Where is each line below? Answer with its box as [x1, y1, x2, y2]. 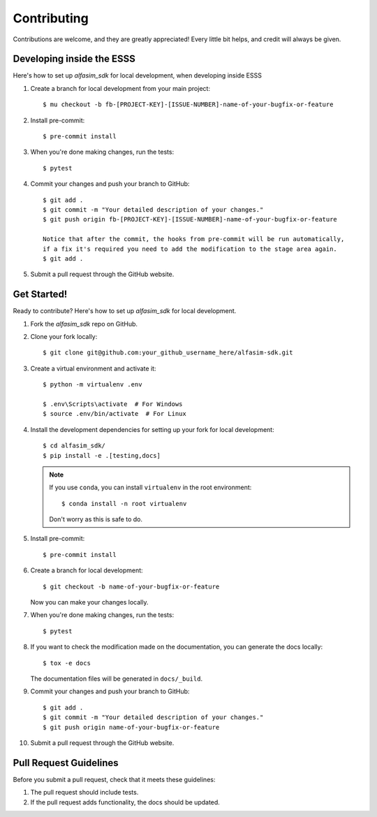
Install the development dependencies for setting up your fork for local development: [30, 425, 275, 433]
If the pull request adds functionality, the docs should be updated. [30, 797, 220, 807]
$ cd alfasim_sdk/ [43, 442, 106, 450]
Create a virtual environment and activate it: [30, 364, 156, 373]
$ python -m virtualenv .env [43, 381, 142, 389]
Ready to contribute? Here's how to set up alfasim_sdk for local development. [13, 307, 237, 315]
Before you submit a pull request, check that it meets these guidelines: [13, 775, 216, 783]
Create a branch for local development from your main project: [30, 84, 211, 92]
